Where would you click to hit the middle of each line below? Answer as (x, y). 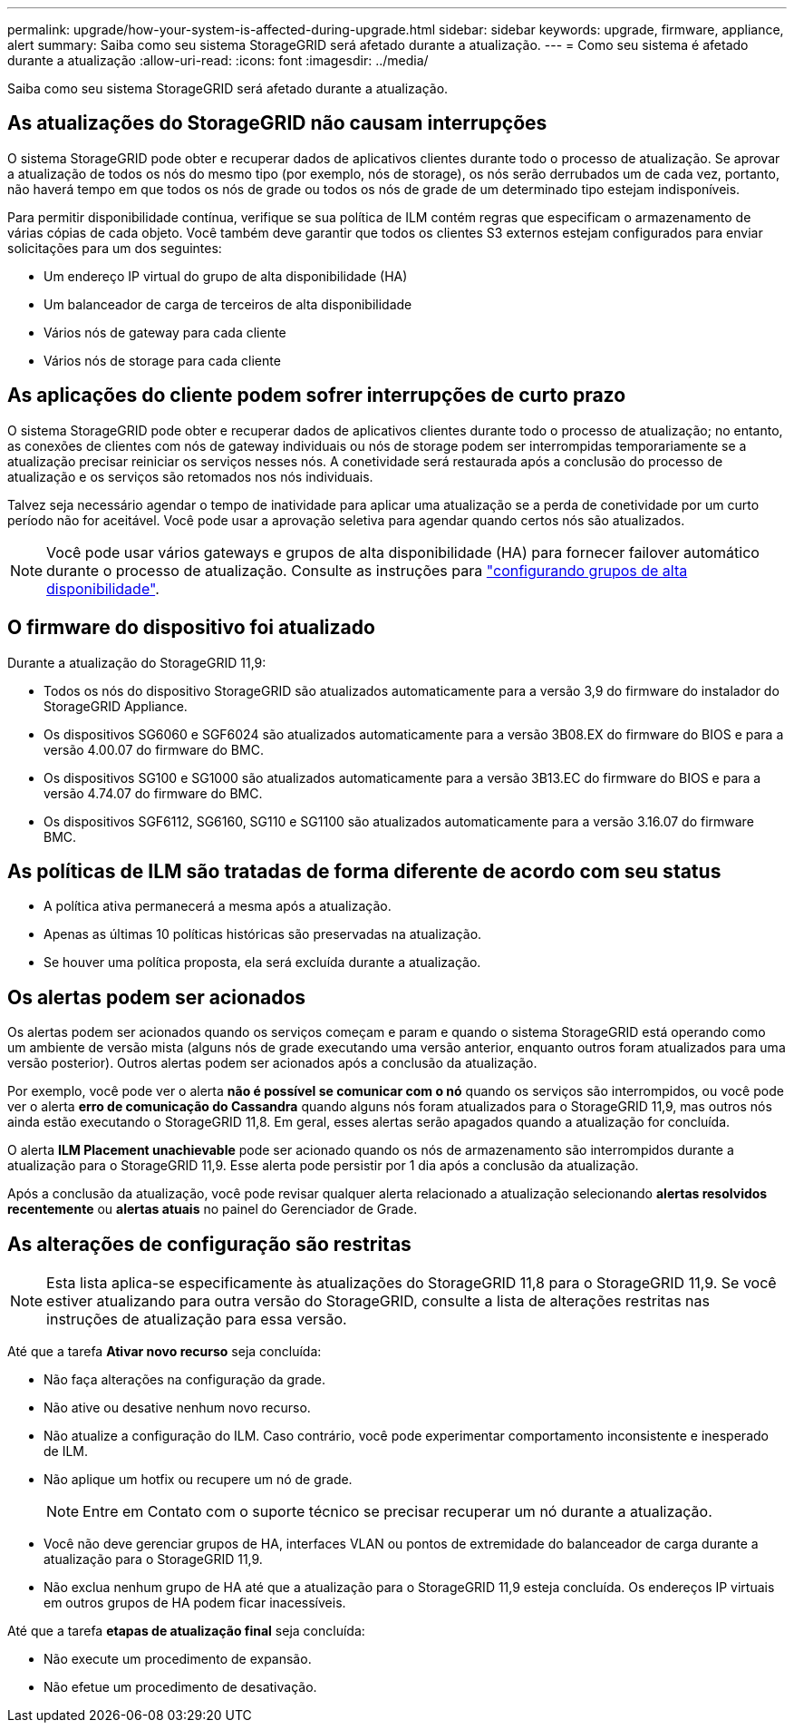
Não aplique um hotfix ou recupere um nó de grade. (198, 1480)
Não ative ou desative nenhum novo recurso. (177, 1408)
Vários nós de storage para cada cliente (162, 360)
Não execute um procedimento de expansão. (178, 1659)
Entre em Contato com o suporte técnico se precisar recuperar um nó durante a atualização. (397, 1512)
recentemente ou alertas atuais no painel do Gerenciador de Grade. (213, 1209)
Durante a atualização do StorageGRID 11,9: (137, 662)
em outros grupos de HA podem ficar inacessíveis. (195, 1603)
